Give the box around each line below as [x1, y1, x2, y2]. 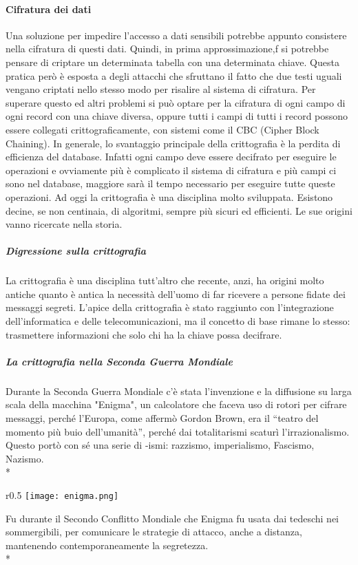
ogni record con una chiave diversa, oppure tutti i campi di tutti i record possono [6, 109, 348, 123]
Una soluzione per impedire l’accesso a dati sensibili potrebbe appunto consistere [6, 28, 347, 42]
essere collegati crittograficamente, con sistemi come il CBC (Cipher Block [6, 122, 319, 136]
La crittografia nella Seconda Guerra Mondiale [6, 354, 233, 368]
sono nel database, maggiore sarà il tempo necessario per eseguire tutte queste [6, 176, 335, 191]
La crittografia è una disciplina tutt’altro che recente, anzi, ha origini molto [6, 273, 324, 288]
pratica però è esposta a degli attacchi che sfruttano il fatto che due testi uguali [6, 68, 342, 83]
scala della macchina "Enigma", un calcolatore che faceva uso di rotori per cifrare [6, 397, 347, 412]
